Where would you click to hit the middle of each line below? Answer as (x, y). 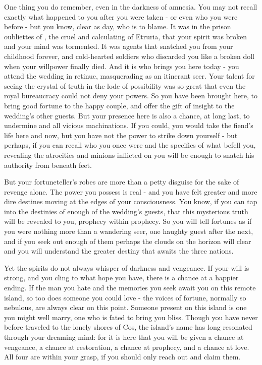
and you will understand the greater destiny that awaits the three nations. (119, 251)
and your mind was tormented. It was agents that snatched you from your (119, 46)
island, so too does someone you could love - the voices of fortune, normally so (125, 297)
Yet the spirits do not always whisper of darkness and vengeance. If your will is (127, 267)
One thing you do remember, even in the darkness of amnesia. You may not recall (131, 7)
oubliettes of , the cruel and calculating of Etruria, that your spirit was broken (125, 36)
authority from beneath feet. (48, 165)
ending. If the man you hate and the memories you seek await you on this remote (130, 288)
